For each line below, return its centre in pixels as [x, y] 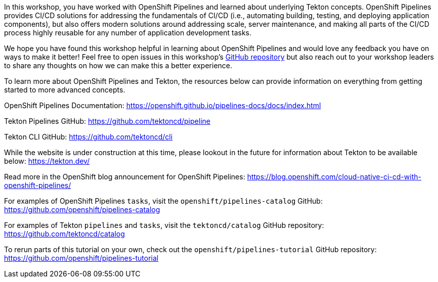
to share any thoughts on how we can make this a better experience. [118, 65]
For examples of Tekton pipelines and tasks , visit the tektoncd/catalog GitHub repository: [164, 225]
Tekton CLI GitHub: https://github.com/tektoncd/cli [89, 137]
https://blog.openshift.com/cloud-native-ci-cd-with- [334, 177]
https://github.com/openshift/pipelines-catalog [82, 209]
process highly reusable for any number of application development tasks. [128, 33]
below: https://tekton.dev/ [47, 161]
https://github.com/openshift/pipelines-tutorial [81, 258]
